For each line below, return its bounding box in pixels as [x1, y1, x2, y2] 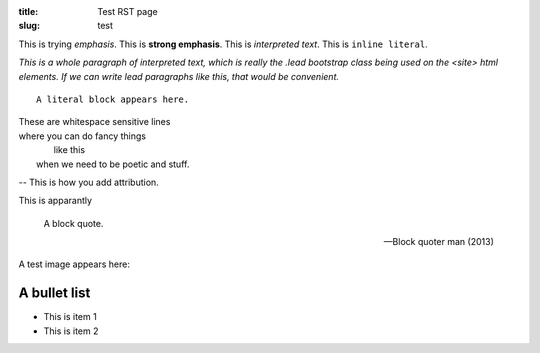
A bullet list [18, 285, 91, 302]
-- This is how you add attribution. [18, 176, 159, 188]
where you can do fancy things [18, 130, 147, 142]
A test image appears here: [18, 258, 130, 270]
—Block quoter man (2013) [383, 236, 494, 248]
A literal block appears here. [36, 93, 190, 105]
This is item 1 [43, 311, 97, 323]
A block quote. [43, 217, 104, 229]
